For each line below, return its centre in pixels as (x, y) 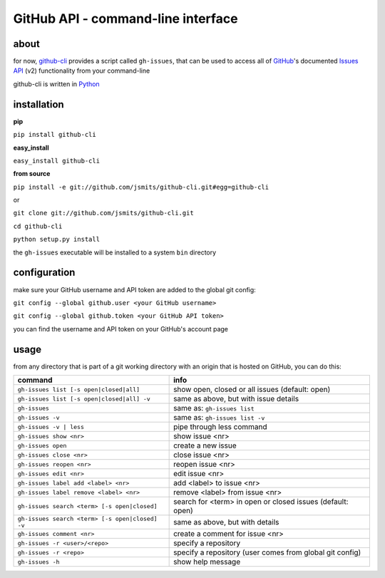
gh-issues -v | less (51, 427)
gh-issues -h (38, 562)
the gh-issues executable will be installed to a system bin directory (115, 252)
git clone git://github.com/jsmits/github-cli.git (103, 213)
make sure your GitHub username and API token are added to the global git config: (134, 289)
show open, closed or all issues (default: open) (252, 390)
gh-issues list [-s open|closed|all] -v (84, 399)
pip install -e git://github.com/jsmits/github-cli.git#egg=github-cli (141, 187)
